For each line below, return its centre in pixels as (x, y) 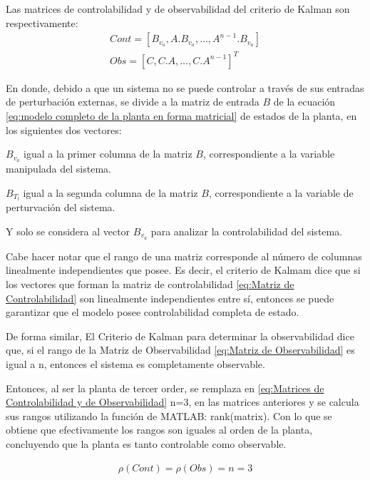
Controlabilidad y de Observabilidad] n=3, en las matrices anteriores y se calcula (183, 402)
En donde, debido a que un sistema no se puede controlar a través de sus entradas (185, 87)
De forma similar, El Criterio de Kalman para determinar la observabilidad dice (180, 336)
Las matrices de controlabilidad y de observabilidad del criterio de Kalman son (178, 9)
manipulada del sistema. (58, 168)
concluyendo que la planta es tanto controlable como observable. (146, 444)
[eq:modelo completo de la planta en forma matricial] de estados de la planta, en (181, 115)
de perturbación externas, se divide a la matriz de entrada (133, 102)
